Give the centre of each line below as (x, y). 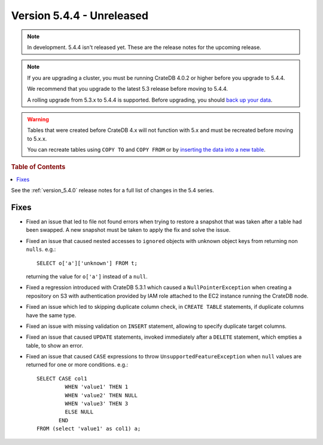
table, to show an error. (55, 345)
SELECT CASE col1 (62, 378)
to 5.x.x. (37, 139)
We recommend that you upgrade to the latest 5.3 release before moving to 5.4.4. (128, 89)
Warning (38, 119)
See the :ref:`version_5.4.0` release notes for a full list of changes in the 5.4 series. (113, 191)
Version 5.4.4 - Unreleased (80, 16)
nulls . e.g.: (41, 249)
